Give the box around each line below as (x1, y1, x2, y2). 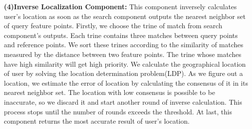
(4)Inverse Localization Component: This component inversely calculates (4, 1, 237, 11)
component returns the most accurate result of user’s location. (4, 116, 190, 126)
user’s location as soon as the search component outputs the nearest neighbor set (4, 11, 246, 21)
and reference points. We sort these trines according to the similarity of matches (4, 39, 244, 50)
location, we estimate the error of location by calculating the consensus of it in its (4, 77, 248, 88)
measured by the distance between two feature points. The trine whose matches (4, 49, 241, 59)
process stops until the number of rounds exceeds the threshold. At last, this (4, 106, 232, 116)
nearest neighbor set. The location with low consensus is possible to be (4, 87, 215, 97)
